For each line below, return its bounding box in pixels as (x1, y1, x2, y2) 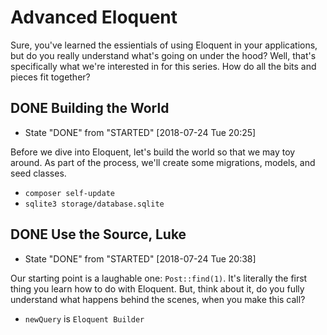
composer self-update (24, 188, 115, 198)
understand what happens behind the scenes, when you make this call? (10, 293, 306, 305)
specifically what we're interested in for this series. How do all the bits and (10, 60, 317, 72)
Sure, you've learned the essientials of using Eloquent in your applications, (10, 39, 318, 51)
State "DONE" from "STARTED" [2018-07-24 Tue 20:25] (24, 126, 257, 138)
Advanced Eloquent (10, 6, 178, 29)
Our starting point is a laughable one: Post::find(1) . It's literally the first (10, 272, 308, 284)
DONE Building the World (10, 100, 170, 117)
